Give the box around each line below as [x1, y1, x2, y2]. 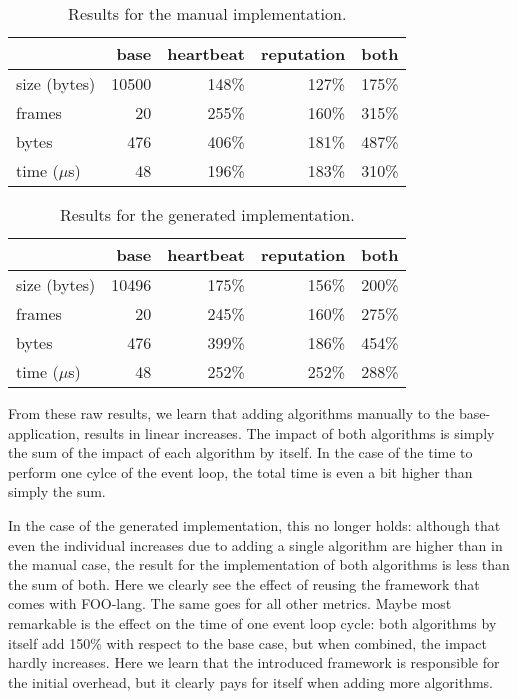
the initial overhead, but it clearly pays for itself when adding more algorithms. [8, 671, 494, 692]
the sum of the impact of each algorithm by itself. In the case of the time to [8, 442, 473, 463]
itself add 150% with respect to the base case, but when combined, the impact [8, 632, 488, 653]
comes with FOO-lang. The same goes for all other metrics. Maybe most [8, 593, 452, 614]
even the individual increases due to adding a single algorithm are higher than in [8, 534, 503, 555]
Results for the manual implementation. [68, 2, 347, 25]
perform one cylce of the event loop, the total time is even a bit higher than [8, 461, 473, 482]
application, [8, 422, 80, 443]
